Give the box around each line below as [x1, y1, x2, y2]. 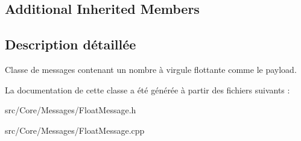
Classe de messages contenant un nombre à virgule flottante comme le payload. [5, 63, 297, 75]
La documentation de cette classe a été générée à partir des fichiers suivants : [5, 83, 290, 96]
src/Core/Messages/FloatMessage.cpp [5, 124, 145, 136]
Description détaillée [5, 35, 136, 54]
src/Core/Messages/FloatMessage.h [5, 104, 136, 116]
